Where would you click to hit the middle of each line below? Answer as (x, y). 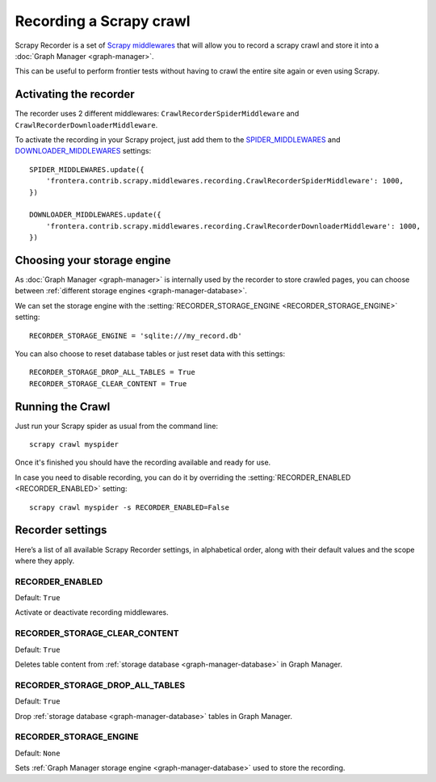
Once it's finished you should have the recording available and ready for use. (143, 462)
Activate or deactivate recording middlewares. (92, 612)
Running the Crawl (63, 407)
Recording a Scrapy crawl (103, 21)
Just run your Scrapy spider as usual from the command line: (116, 426)
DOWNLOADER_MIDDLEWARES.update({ (95, 215)
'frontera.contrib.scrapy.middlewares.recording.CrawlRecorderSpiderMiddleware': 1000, (224, 181)
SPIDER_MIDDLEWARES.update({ (87, 169)
